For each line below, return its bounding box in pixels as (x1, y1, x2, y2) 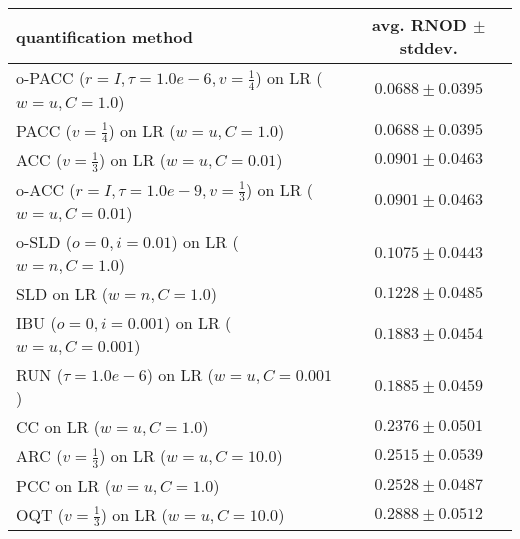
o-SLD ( (16, 230, 73, 254)
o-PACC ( (16, 66, 86, 89)
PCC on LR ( (16, 473, 111, 497)
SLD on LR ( (16, 282, 109, 306)
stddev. (399, 36, 458, 59)
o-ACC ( (16, 177, 76, 201)
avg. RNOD (372, 13, 467, 36)
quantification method (16, 24, 194, 48)
